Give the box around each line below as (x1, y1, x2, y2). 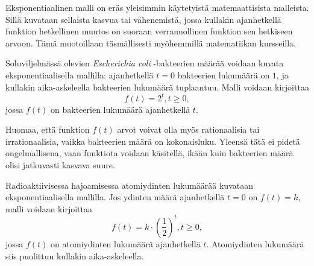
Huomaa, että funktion (5, 123, 90, 136)
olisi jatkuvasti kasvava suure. (5, 159, 115, 171)
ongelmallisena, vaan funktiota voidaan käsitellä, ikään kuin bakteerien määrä (5, 147, 294, 159)
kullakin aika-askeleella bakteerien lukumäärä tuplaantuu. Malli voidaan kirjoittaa (5, 80, 309, 93)
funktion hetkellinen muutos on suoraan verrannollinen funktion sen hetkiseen (5, 25, 293, 37)
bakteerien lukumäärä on (177, 68, 270, 81)
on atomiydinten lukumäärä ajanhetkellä (51, 237, 201, 250)
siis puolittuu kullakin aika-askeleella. (5, 249, 144, 262)
